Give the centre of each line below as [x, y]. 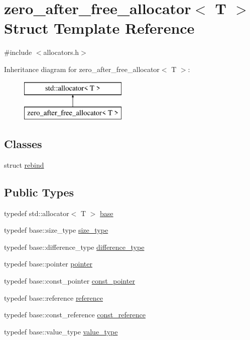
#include [18, 52]
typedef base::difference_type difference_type [74, 247]
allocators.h [61, 52]
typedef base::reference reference [53, 297]
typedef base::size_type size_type [56, 230]
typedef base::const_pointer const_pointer [70, 281]
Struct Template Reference [99, 28]
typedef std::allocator [37, 213]
